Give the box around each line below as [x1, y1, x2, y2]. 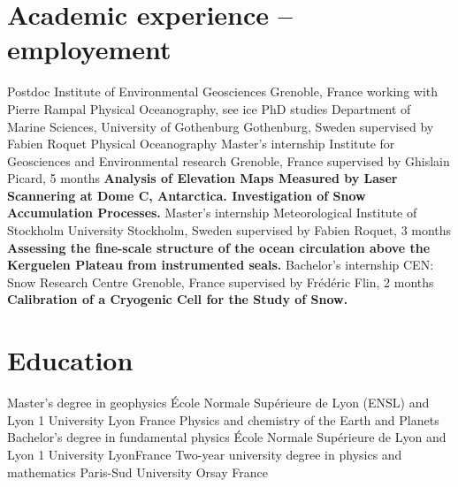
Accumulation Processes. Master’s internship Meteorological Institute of [7, 203, 417, 222]
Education [7, 342, 134, 378]
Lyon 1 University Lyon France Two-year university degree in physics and [7, 445, 402, 463]
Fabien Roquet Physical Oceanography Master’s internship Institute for [7, 134, 395, 153]
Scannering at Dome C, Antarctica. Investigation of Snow [7, 186, 366, 204]
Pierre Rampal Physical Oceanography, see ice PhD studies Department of [7, 99, 411, 118]
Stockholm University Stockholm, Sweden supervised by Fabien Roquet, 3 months [7, 221, 452, 240]
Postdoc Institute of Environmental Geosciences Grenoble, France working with [7, 82, 439, 101]
